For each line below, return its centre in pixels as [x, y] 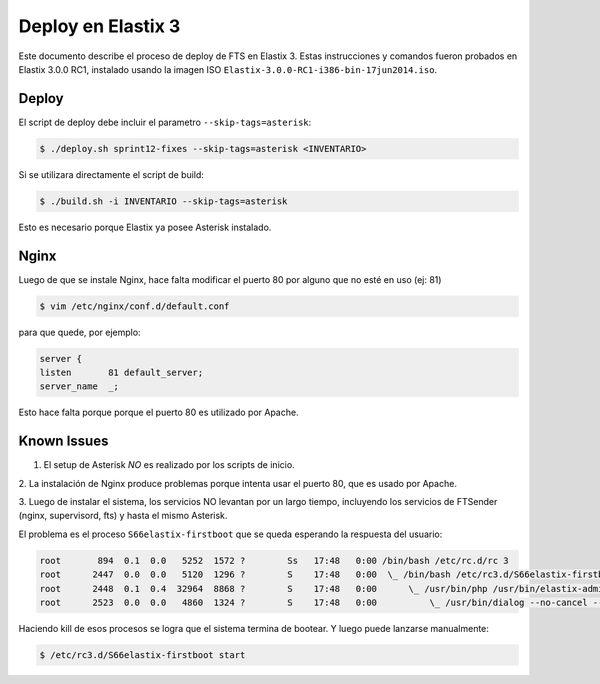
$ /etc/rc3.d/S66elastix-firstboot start [142, 655]
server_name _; [79, 386]
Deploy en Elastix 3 [99, 26]
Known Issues [63, 441]
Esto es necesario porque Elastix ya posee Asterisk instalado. [145, 227]
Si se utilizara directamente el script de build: [111, 174]
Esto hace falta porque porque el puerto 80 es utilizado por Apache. [158, 412]
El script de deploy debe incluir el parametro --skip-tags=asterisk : [165, 122]
